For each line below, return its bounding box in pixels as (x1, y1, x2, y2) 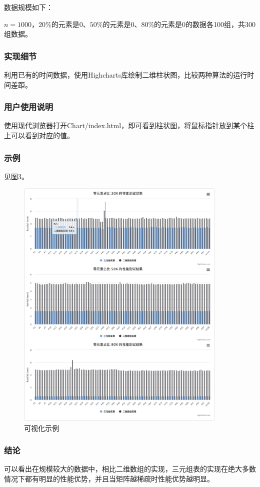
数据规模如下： (4, 2, 53, 12)
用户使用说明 (4, 101, 53, 113)
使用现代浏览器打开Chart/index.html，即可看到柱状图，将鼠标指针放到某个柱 (4, 120, 254, 131)
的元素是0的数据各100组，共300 (154, 19, 256, 29)
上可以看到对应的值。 (4, 130, 74, 140)
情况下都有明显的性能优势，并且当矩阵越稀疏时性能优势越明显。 (4, 473, 214, 484)
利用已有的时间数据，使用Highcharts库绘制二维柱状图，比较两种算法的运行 (4, 70, 247, 80)
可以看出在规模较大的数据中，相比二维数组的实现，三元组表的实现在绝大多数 (4, 463, 256, 474)
